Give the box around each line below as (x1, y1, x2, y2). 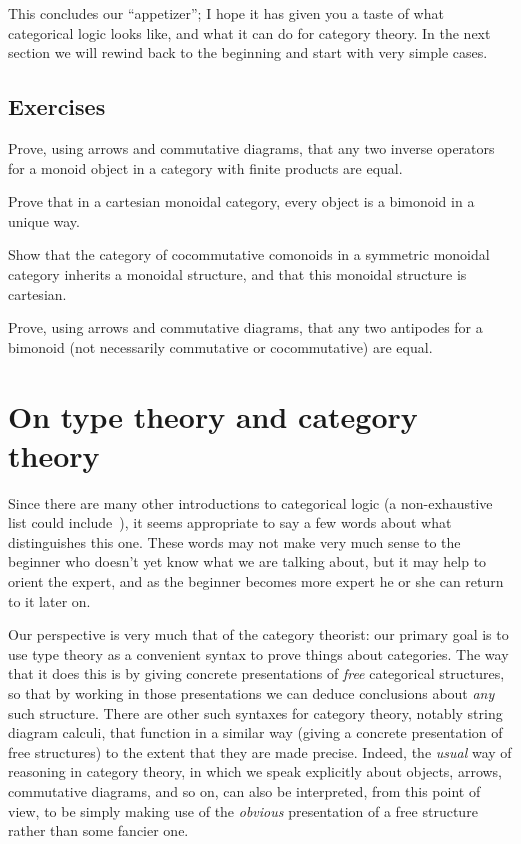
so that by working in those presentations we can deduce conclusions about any (8, 682, 495, 703)
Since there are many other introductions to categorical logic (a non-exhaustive (8, 492, 493, 513)
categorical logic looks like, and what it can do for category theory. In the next (8, 22, 491, 43)
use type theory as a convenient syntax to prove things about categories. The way (8, 643, 509, 664)
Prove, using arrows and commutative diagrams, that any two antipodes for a (8, 317, 483, 338)
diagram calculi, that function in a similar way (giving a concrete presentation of (8, 722, 503, 743)
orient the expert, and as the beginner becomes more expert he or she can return (8, 571, 504, 592)
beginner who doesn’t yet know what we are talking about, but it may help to (8, 551, 487, 572)
